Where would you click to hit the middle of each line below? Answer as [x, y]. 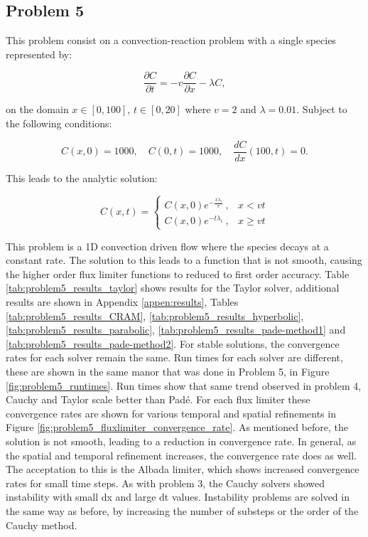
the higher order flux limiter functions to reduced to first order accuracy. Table [178, 273]
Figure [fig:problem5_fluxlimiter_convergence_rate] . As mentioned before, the [177, 427]
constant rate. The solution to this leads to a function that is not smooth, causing [184, 260]
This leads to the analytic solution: [82, 177]
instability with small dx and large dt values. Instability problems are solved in [178, 497]
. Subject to [322, 109]
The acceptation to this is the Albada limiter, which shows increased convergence [183, 469]
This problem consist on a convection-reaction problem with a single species [171, 40]
